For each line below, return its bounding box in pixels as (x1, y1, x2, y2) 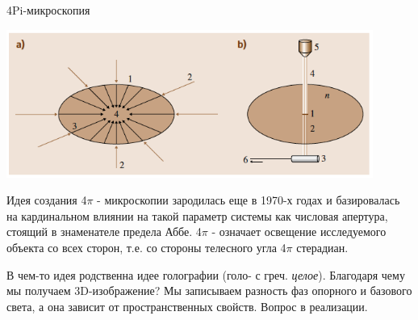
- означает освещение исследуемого (211, 223, 387, 240)
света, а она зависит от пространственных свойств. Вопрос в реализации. (6, 297, 368, 314)
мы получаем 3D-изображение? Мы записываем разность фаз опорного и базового (6, 282, 412, 299)
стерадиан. (296, 239, 349, 256)
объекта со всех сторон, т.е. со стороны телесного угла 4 (6, 239, 286, 256)
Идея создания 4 (6, 192, 87, 208)
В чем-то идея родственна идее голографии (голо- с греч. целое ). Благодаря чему (6, 266, 405, 283)
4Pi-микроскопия (6, 2, 90, 18)
